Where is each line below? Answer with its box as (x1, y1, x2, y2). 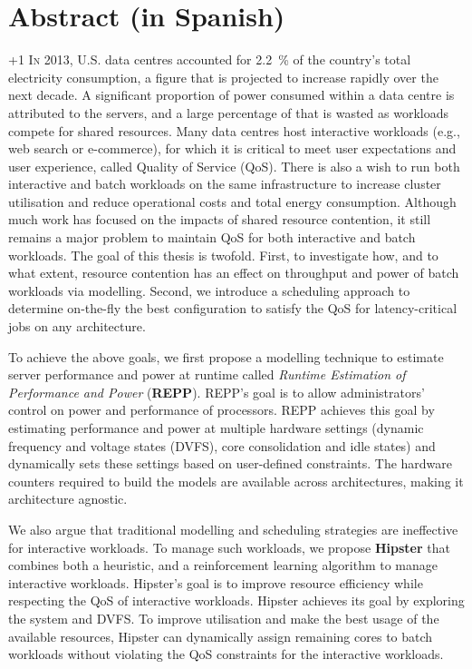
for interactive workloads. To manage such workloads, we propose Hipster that (8, 537, 450, 556)
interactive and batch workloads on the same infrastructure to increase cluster (8, 174, 441, 193)
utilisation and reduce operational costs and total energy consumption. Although (8, 192, 457, 211)
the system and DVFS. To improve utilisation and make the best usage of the (8, 608, 439, 627)
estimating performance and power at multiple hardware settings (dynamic (8, 418, 424, 437)
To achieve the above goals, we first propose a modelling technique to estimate (8, 347, 444, 366)
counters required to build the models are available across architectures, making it (8, 471, 464, 490)
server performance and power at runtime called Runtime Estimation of (8, 365, 406, 384)
